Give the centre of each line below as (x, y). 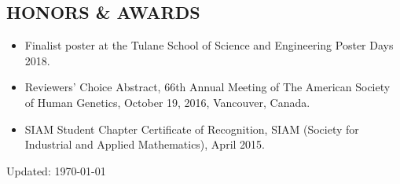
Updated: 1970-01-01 (56, 170)
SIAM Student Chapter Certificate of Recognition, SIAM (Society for (192, 129)
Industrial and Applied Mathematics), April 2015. (145, 144)
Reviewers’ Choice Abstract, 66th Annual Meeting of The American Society (207, 87)
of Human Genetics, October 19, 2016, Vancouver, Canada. (167, 102)
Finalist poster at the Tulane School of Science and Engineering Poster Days (209, 45)
